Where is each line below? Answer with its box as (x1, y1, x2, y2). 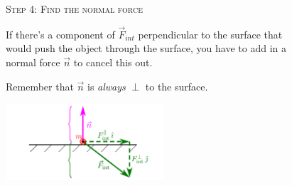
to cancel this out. (73, 55, 153, 69)
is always (87, 78, 126, 93)
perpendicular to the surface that (138, 26, 283, 41)
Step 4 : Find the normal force (6, 1, 143, 16)
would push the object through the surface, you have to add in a (6, 41, 286, 56)
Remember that (6, 78, 74, 93)
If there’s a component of (6, 26, 115, 41)
